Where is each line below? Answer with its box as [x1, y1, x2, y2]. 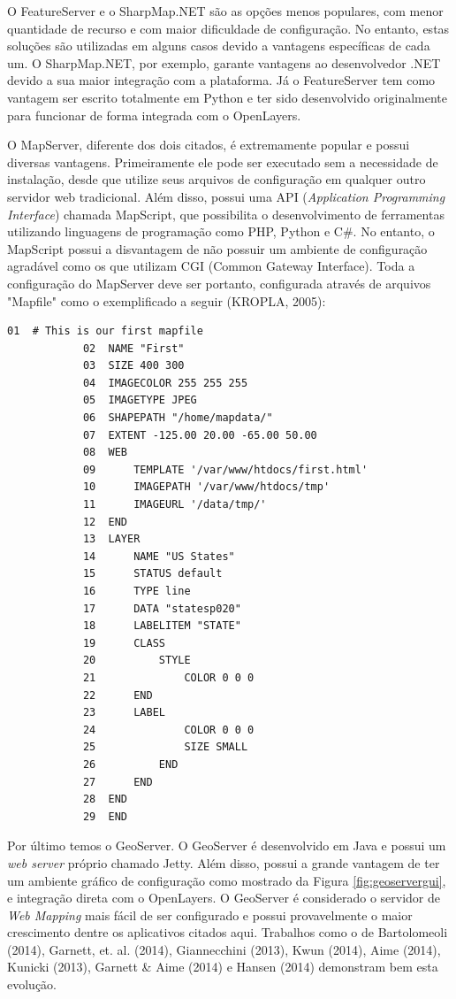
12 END [82, 515, 128, 528]
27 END [82, 775, 153, 788]
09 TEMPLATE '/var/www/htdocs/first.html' [82, 463, 369, 476]
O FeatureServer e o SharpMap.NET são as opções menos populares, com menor [7, 2, 444, 19]
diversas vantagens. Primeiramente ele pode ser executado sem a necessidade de [7, 152, 438, 171]
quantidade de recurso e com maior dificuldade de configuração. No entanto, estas [7, 19, 450, 37]
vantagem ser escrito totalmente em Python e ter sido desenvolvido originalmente [7, 88, 447, 106]
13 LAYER [82, 533, 141, 546]
